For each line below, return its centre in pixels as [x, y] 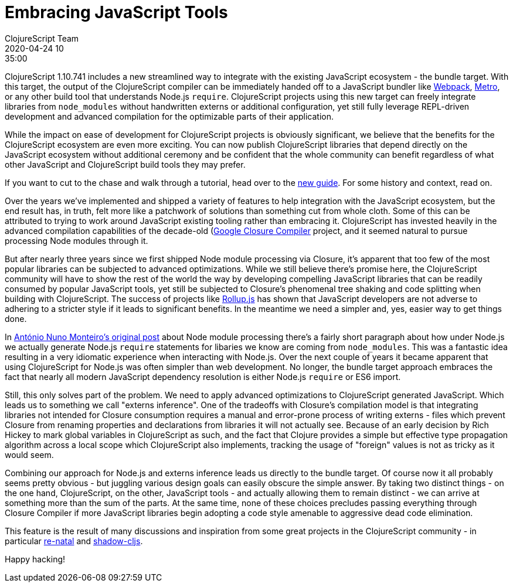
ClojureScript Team [42, 38]
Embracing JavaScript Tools [116, 12]
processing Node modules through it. [77, 240]
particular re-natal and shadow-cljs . [74, 541]
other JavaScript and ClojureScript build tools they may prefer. [125, 164]
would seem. [29, 454]
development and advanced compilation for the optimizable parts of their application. [169, 116]
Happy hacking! [35, 559]
